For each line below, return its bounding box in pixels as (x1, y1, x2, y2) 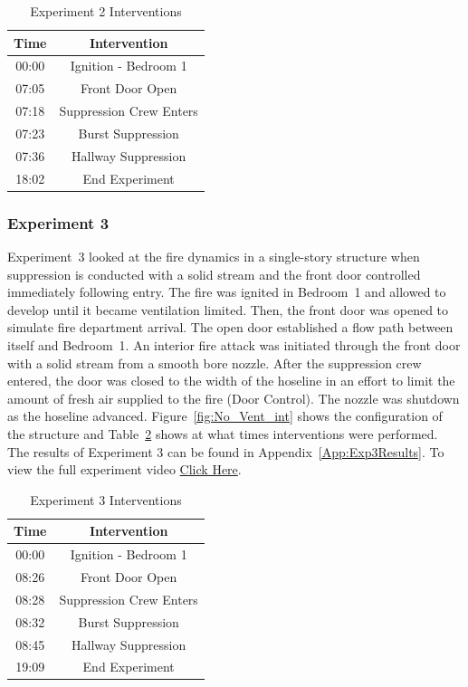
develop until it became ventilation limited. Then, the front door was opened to (7, 300, 449, 319)
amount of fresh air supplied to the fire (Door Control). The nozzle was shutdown (7, 388, 460, 407)
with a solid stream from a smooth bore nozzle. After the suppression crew (7, 353, 422, 372)
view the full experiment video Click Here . (7, 460, 242, 479)
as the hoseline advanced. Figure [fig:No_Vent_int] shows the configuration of (7, 406, 443, 425)
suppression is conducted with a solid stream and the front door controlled (7, 264, 421, 283)
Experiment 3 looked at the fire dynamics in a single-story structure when (7, 246, 420, 265)
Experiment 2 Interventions (30, 2, 182, 20)
